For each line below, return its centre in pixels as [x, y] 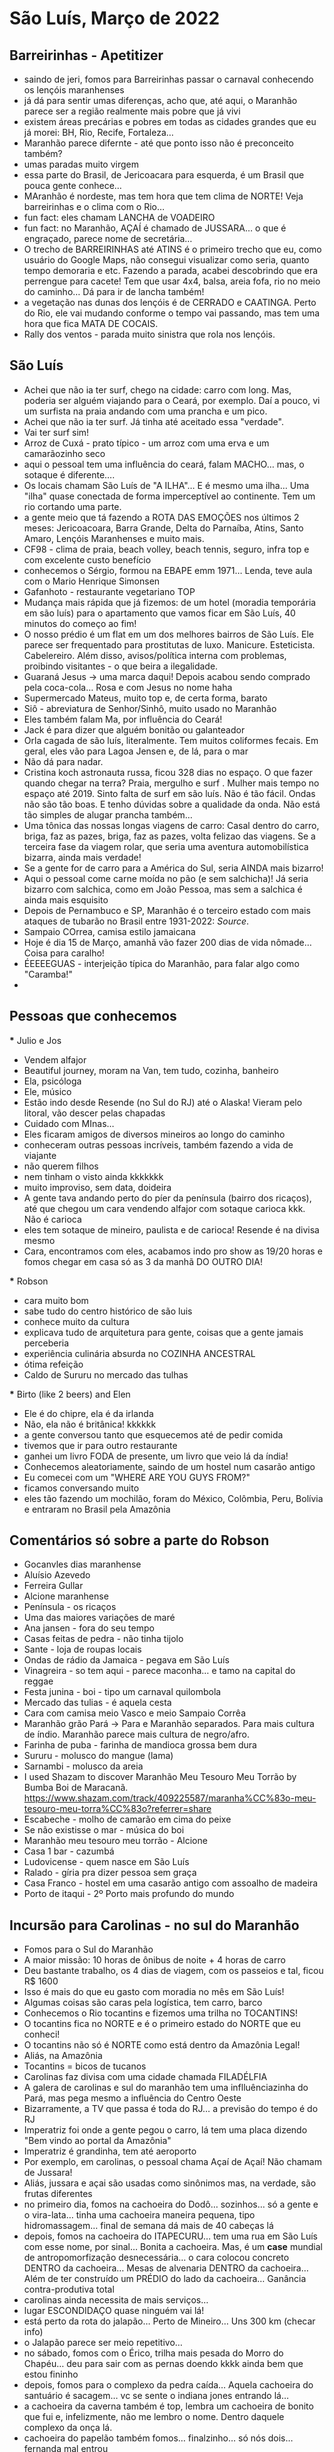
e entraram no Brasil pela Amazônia [97, 1509]
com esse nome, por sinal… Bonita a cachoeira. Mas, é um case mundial [173, 2247]
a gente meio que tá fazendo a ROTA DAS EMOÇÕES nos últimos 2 [161, 517]
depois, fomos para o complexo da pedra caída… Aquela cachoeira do [168, 2385]
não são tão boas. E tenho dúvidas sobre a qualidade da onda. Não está [172, 804]
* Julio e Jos [35, 1040]
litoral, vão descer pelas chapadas [94, 1113]
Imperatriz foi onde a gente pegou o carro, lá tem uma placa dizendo [165, 2130]
